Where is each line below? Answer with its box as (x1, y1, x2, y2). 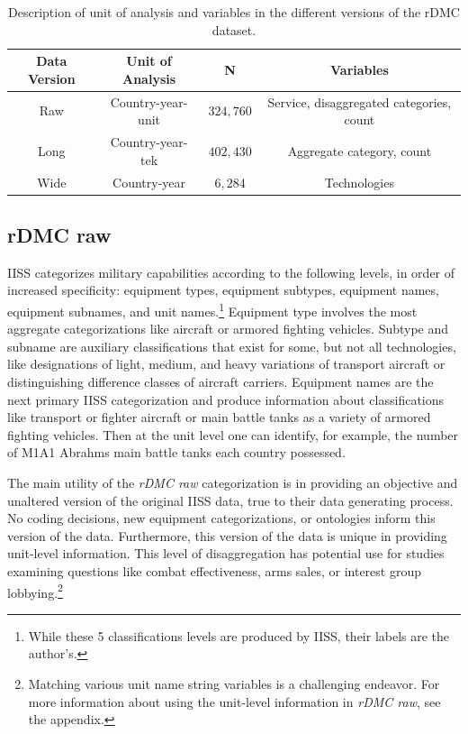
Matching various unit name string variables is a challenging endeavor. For (28, 674, 440, 693)
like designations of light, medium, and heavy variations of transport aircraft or (7, 354, 445, 373)
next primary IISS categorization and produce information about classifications (7, 390, 445, 408)
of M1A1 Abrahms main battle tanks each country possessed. (7, 443, 346, 462)
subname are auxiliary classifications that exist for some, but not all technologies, (7, 336, 456, 355)
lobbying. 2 (7, 580, 63, 601)
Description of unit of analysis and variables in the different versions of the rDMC (8, 3, 460, 21)
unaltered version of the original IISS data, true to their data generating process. (7, 491, 454, 509)
